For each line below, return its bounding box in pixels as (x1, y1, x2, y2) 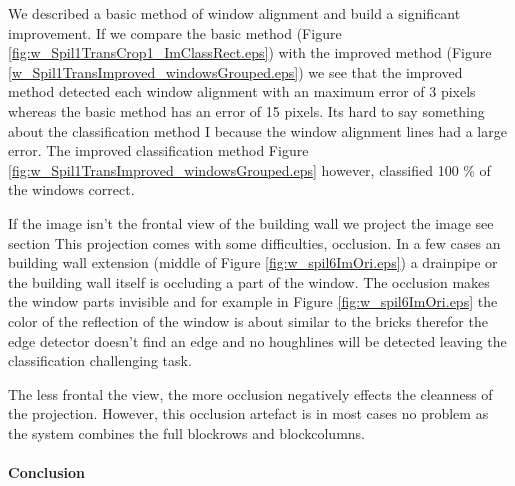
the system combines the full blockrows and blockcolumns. (8, 422, 366, 443)
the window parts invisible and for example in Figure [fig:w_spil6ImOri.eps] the (8, 291, 498, 312)
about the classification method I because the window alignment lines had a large (8, 120, 507, 141)
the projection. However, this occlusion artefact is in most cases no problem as (8, 403, 489, 424)
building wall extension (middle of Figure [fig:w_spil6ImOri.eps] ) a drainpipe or (8, 252, 498, 273)
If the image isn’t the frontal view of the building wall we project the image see (8, 212, 494, 233)
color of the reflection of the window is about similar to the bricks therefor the (8, 310, 488, 331)
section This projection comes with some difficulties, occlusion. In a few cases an (8, 232, 501, 253)
